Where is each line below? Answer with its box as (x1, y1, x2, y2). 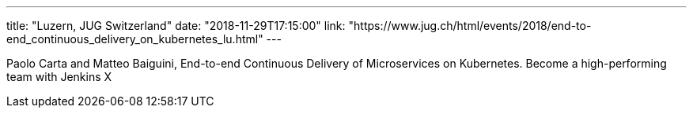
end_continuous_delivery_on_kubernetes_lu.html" (6, 32, 263, 46)
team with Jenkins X (6, 70, 112, 83)
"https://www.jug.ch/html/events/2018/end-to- (348, 19, 592, 32)
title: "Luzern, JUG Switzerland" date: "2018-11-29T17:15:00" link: (6, 19, 346, 32)
